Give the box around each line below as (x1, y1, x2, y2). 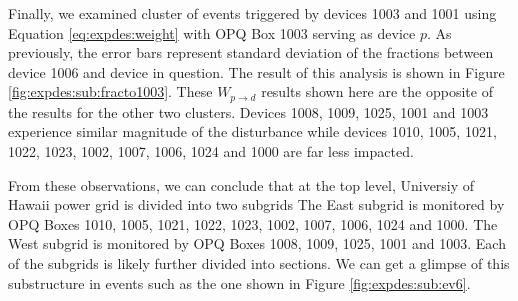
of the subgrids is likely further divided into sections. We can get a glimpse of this (8, 252, 510, 273)
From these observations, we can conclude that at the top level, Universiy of (8, 174, 475, 195)
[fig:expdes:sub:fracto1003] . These (8, 81, 213, 102)
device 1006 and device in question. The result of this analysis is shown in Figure (8, 61, 505, 82)
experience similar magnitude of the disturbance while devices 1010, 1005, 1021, (8, 121, 497, 142)
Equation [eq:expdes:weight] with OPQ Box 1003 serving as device (8, 22, 416, 43)
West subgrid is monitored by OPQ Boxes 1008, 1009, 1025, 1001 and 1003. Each (8, 233, 506, 254)
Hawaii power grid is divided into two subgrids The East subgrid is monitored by (8, 194, 505, 215)
